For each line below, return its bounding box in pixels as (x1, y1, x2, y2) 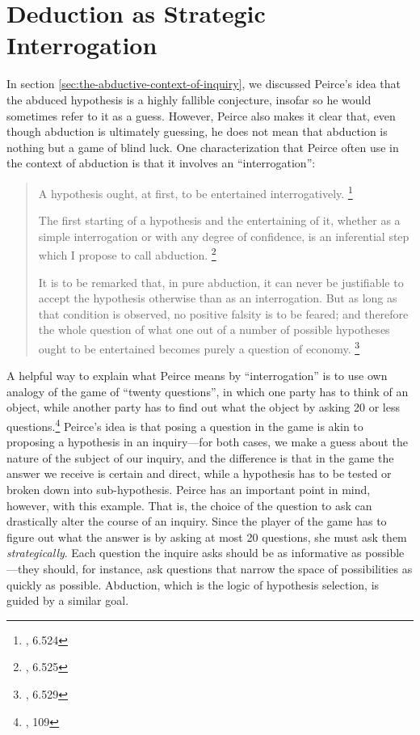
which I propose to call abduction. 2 (38, 244, 216, 263)
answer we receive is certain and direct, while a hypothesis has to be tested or (6, 465, 392, 482)
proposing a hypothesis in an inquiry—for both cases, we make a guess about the (6, 433, 408, 450)
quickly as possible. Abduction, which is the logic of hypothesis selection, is (6, 576, 380, 593)
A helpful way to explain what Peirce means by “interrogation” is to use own (6, 367, 388, 384)
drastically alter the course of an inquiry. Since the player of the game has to (6, 513, 387, 530)
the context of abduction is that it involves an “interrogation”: (6, 154, 316, 171)
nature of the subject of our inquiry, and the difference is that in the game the (6, 449, 394, 466)
